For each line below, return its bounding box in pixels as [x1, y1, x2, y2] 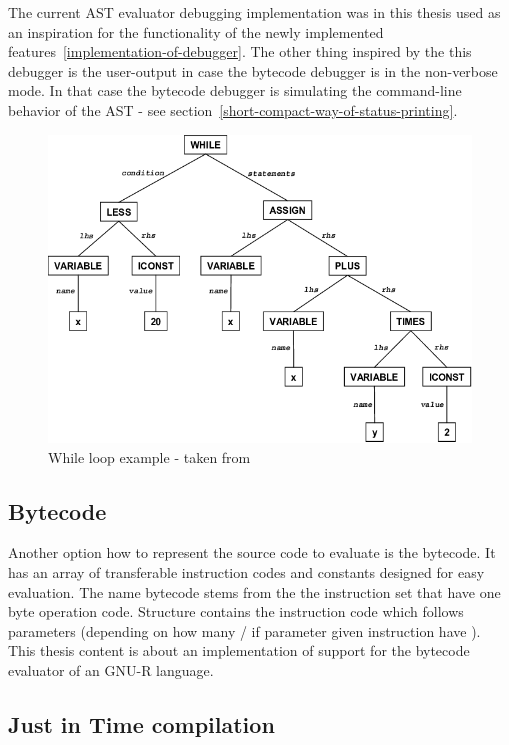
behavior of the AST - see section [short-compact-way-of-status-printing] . [8, 99, 458, 120]
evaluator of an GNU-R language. [8, 659, 214, 680]
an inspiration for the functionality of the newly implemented [8, 21, 384, 42]
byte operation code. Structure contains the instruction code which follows [8, 601, 464, 622]
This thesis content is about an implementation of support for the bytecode [8, 640, 470, 661]
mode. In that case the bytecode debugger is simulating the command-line [8, 80, 462, 101]
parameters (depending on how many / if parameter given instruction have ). [8, 620, 481, 641]
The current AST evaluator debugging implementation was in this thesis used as [8, 2, 501, 22]
